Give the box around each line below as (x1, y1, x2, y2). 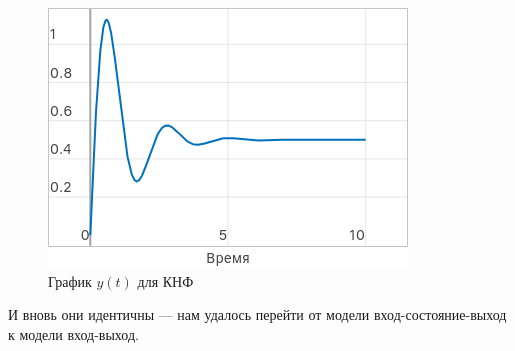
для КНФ (137, 270, 194, 291)
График (48, 270, 92, 291)
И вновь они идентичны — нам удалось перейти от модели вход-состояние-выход (8, 304, 507, 325)
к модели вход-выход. (8, 323, 139, 344)
